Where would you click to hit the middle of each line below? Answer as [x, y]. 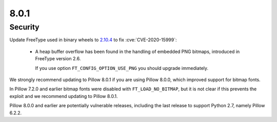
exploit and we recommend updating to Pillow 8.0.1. [64, 96]
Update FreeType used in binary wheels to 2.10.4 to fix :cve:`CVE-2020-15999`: [93, 40]
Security [24, 27]
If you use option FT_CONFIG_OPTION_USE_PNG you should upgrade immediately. [122, 68]
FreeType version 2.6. [58, 59]
